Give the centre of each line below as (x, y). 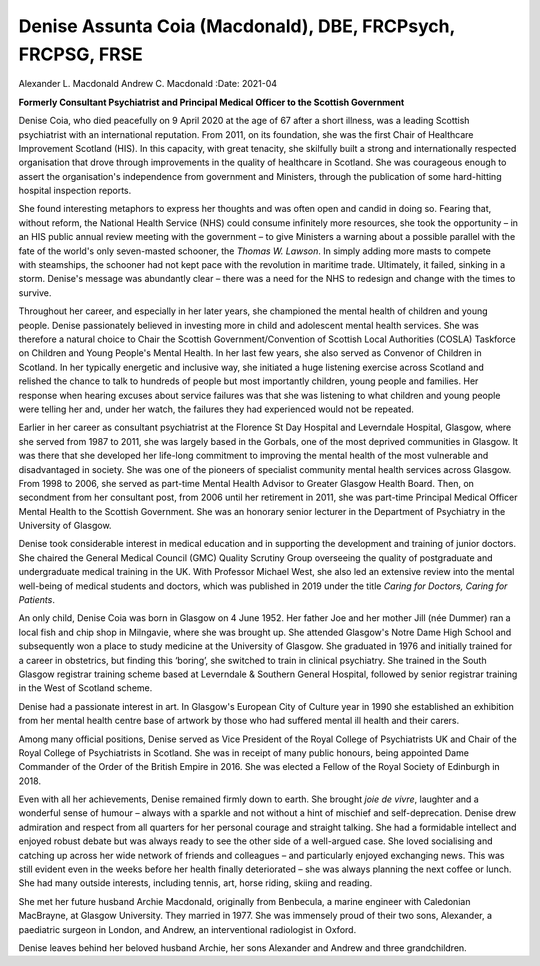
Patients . (36, 600)
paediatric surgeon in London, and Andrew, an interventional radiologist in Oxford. (187, 929)
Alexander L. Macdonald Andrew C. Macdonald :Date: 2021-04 (148, 84)
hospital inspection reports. (75, 191)
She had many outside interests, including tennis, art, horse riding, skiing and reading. (195, 883)
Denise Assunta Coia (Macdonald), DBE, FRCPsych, (236, 26)
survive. (35, 292)
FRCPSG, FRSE (81, 54)
